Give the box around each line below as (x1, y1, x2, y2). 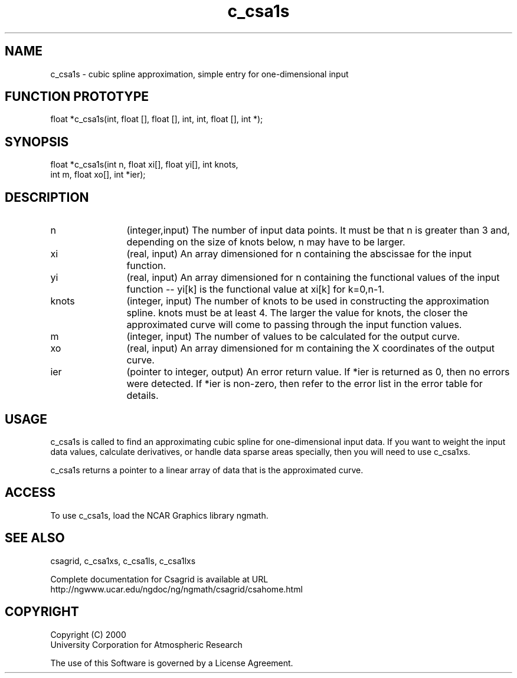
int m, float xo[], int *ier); (50, 169, 146, 180)
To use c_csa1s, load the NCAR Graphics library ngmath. (50, 510, 269, 520)
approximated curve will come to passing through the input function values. (126, 319, 462, 331)
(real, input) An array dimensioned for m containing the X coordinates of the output (126, 342, 495, 355)
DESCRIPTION (5, 189, 89, 205)
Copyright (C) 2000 (50, 629, 126, 640)
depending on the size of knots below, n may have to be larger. (126, 236, 405, 248)
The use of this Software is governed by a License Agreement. (50, 657, 293, 668)
